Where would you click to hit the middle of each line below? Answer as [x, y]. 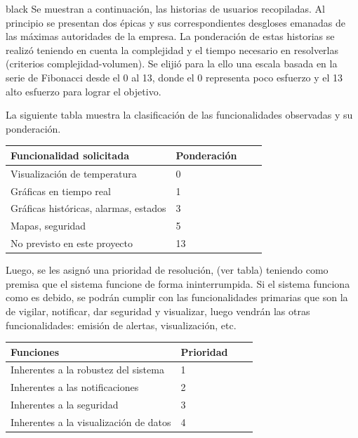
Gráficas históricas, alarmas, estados [88, 208]
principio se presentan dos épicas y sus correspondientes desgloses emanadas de [176, 22]
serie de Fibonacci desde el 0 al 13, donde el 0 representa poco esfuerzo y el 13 [174, 77]
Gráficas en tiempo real [61, 191]
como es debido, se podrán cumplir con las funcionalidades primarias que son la [177, 297]
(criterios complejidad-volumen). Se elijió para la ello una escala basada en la [172, 64]
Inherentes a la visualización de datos [91, 422]
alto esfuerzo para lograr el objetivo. [84, 91]
